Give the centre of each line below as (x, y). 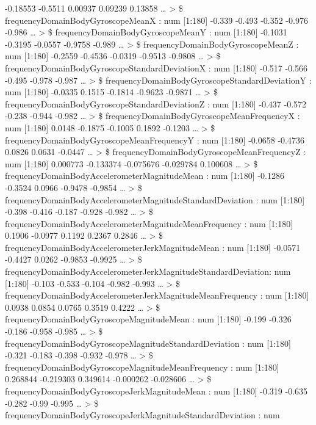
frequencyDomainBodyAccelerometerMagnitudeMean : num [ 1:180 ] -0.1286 (145, 176)
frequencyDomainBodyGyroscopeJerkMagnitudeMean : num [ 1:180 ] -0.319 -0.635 (156, 391)
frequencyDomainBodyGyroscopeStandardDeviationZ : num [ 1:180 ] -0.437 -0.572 (156, 104)
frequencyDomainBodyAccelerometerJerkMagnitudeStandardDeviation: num (148, 271)
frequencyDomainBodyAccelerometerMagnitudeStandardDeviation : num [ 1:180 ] (155, 199)
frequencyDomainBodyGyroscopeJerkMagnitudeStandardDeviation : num (142, 415)
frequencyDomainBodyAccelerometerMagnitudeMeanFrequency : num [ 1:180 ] (149, 223)
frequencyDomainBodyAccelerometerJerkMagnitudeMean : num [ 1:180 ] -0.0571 (153, 247)
